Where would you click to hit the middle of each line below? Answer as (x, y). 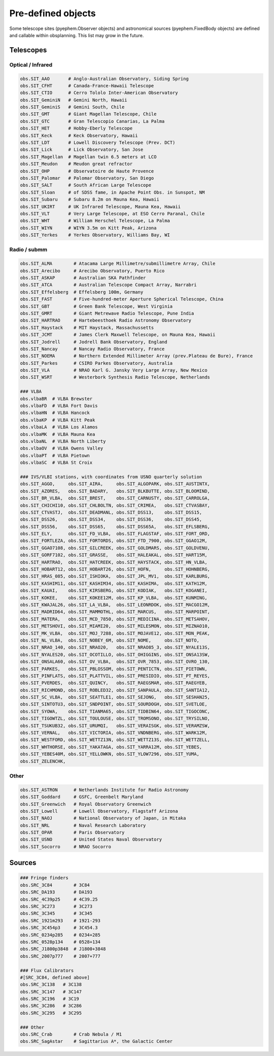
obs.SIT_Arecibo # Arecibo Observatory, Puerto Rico (92, 271)
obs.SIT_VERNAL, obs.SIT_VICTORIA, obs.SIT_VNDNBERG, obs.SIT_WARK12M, (114, 733)
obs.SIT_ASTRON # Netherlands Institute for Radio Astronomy (104, 790)
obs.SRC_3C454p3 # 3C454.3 (59, 928)
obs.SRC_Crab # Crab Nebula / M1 (71, 1034)
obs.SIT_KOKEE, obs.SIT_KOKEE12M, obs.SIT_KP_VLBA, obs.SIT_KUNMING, (114, 598)
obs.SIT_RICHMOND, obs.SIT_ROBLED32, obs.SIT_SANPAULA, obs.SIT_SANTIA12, (115, 690)
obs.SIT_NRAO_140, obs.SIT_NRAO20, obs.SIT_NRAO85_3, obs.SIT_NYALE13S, (115, 647)
